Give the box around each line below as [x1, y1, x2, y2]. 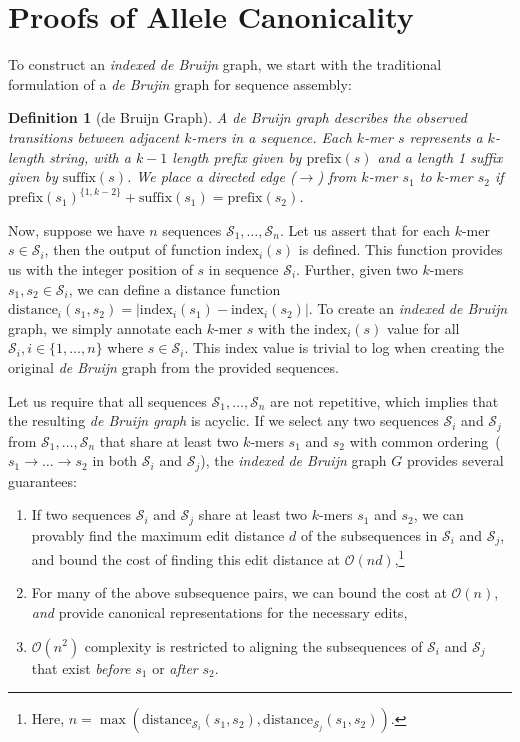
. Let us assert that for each [279, 219, 450, 240]
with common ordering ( [349, 430, 501, 451]
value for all [387, 317, 460, 338]
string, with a [49, 146, 131, 167]
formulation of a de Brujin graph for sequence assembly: [8, 73, 352, 94]
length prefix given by [172, 146, 302, 167]
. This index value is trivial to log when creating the [184, 337, 504, 358]
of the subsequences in [300, 524, 438, 545]
